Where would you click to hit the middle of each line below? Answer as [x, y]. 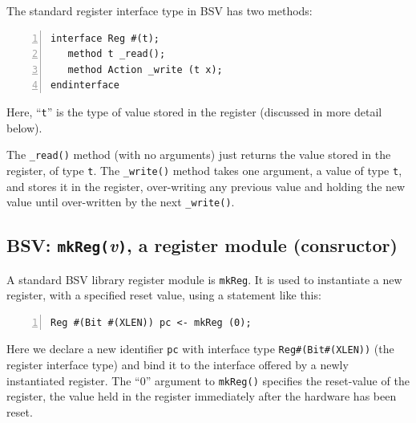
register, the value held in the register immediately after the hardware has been [202, 396]
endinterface [85, 85]
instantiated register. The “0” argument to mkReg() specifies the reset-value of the [208, 380]
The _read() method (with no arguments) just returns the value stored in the [199, 155]
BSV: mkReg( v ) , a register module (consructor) [202, 245]
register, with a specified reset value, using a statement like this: [164, 295]
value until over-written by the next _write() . [121, 202]
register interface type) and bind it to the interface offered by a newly [178, 365]
